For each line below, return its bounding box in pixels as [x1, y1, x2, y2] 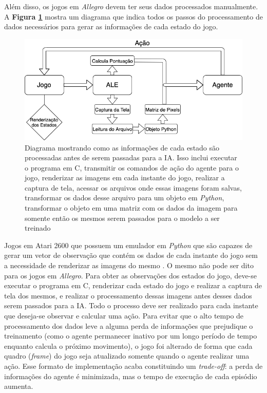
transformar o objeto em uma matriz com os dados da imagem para [25, 202, 238, 213]
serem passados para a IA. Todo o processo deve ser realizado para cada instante [4, 300, 258, 311]
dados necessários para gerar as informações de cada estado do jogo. [4, 21, 218, 32]
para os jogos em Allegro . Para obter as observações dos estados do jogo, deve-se [4, 270, 257, 280]
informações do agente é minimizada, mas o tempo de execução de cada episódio [4, 370, 257, 381]
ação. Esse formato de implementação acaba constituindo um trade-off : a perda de [4, 360, 263, 371]
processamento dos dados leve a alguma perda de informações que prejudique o [4, 320, 253, 331]
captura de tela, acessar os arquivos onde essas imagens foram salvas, [25, 182, 242, 193]
